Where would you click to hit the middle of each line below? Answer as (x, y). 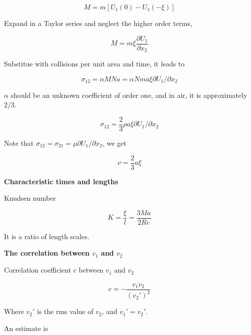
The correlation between (47, 253)
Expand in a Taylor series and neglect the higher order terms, (98, 23)
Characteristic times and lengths (61, 181)
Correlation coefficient (38, 270)
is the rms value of (65, 311)
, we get (114, 143)
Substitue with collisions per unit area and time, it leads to (94, 64)
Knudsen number (30, 198)
